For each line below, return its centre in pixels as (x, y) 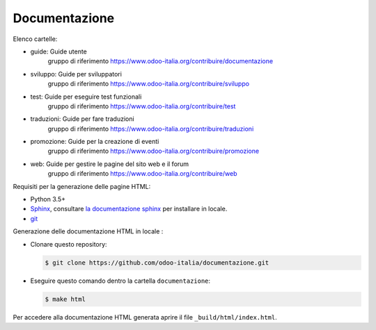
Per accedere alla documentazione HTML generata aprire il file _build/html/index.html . (145, 317)
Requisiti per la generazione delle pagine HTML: (82, 186)
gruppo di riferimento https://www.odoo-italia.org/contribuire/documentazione (160, 61)
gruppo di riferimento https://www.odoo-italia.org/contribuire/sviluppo (149, 84)
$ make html (65, 299)
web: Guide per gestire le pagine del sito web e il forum (110, 164)
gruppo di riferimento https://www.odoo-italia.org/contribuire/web (142, 174)
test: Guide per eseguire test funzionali (86, 97)
